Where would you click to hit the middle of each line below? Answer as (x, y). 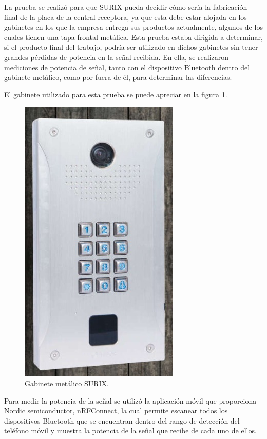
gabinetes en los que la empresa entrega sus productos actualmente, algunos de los (133, 27)
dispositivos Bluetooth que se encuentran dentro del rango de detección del (122, 420)
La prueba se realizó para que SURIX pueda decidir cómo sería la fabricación (126, 7)
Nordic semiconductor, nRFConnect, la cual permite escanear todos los (116, 411)
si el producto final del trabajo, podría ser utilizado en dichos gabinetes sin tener (131, 47)
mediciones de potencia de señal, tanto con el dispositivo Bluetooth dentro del (127, 67)
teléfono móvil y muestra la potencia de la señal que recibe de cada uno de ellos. (130, 431)
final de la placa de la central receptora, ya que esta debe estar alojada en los (126, 17)
